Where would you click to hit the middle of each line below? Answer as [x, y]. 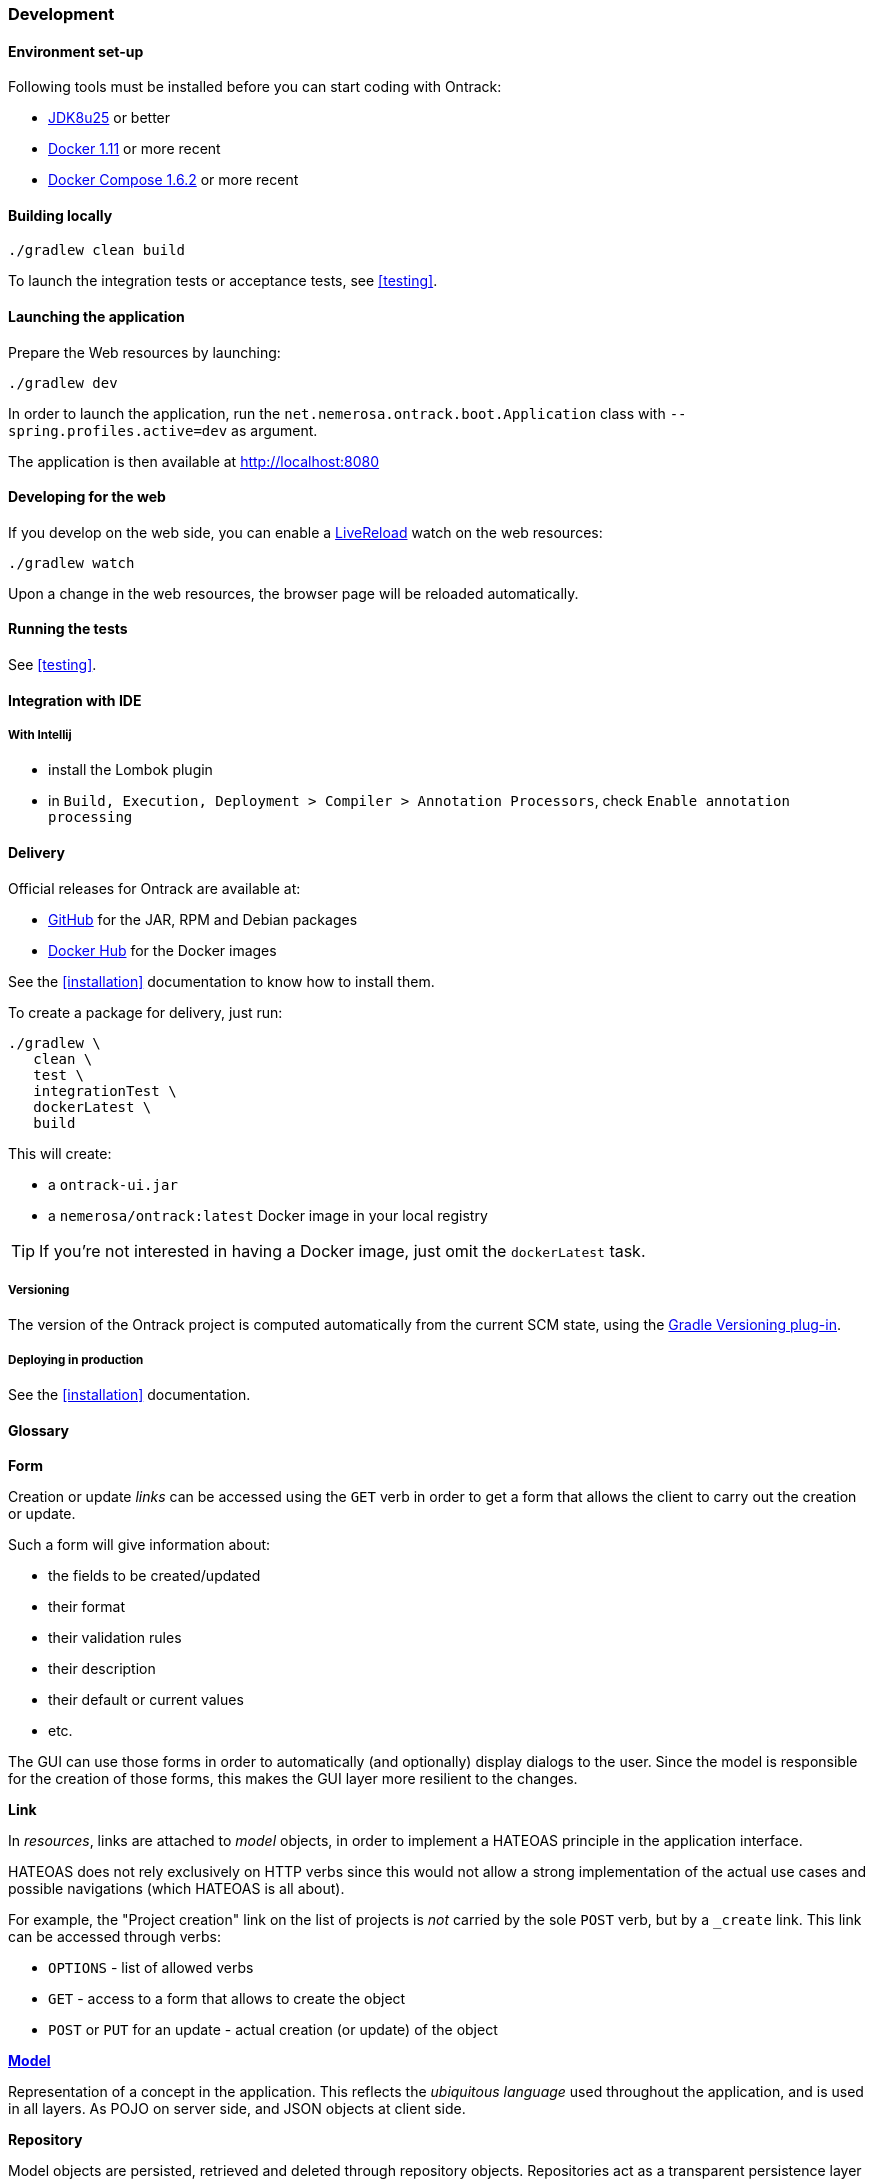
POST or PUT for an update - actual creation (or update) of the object [273, 2030]
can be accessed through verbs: [114, 1937]
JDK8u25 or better [109, 118]
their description [102, 1669]
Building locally [60, 215]
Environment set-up [76, 51]
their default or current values [146, 1700]
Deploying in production [76, 1359]
